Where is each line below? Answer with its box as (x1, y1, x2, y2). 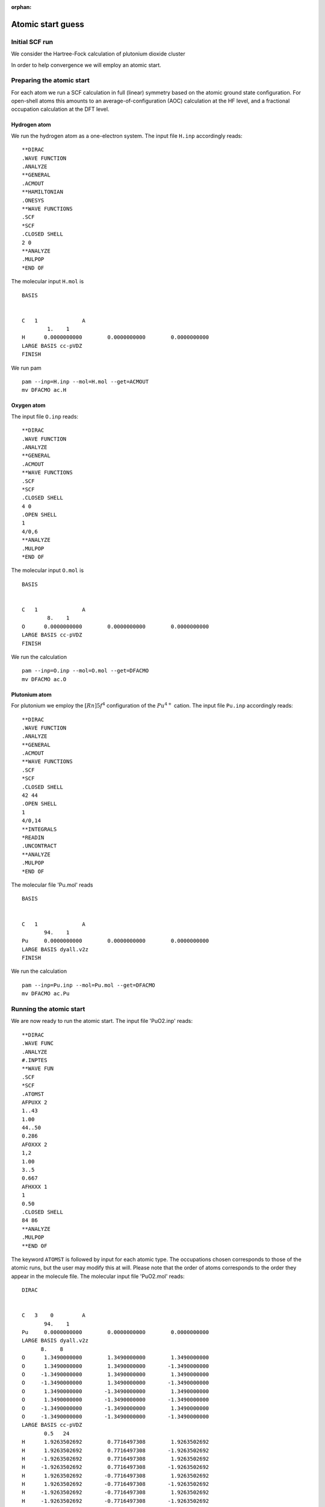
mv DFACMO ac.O (22, 676, 67, 682)
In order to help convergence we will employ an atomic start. (11, 61, 162, 69)
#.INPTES (22, 1057, 48, 1063)
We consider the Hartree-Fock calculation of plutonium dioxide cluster (11, 50, 186, 57)
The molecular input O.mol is (11, 567, 84, 574)
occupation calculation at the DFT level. (11, 105, 110, 113)
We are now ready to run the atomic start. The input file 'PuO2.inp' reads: (11, 1018, 193, 1025)
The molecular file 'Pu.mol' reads (11, 881, 93, 889)
